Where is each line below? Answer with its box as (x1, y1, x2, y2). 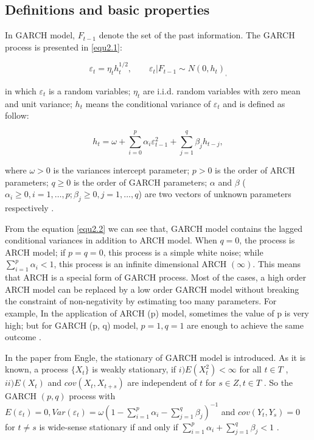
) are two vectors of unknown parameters (138, 187, 291, 200)
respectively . (5, 201, 54, 214)
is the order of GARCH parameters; (73, 175, 208, 188)
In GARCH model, (5, 29, 75, 41)
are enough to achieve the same (187, 318, 304, 331)
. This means (253, 257, 301, 270)
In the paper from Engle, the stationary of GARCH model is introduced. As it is (5, 351, 306, 363)
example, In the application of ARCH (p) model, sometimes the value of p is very (5, 307, 309, 320)
